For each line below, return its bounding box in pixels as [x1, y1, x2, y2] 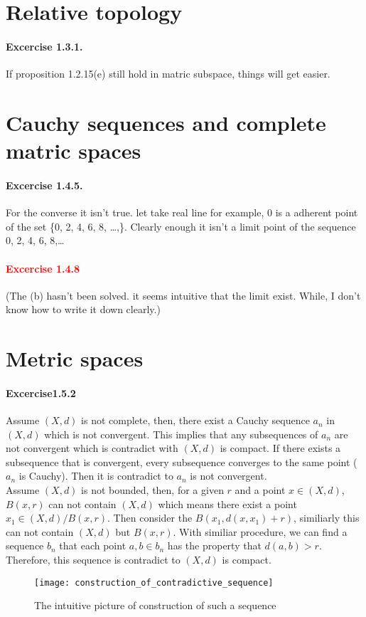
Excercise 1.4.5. [6, 177, 83, 192]
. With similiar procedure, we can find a [173, 524, 348, 539]
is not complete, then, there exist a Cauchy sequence [81, 413, 310, 428]
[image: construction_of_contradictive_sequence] [34, 577, 274, 588]
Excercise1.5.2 [6, 385, 76, 400]
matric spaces [6, 136, 141, 165]
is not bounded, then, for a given [81, 482, 224, 497]
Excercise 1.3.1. [6, 38, 83, 53]
